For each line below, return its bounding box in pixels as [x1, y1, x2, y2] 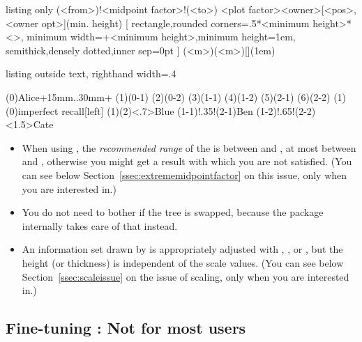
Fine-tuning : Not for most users [6, 317, 246, 339]
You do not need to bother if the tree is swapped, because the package [22, 205, 324, 219]
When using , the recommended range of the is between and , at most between [22, 140, 356, 155]
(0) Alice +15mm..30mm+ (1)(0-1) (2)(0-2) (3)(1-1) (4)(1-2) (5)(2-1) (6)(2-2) [6, 89, 331, 104]
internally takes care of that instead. [22, 218, 178, 233]
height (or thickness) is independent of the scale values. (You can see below [22, 255, 344, 270]
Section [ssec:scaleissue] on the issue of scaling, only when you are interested [22, 269, 349, 283]
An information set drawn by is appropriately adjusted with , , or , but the [22, 242, 343, 256]
